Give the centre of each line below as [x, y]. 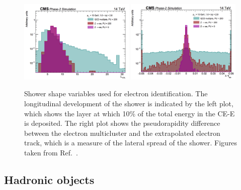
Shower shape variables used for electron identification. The [116, 93]
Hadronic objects [49, 179]
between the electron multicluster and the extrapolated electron [122, 133]
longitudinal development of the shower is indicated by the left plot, [129, 103]
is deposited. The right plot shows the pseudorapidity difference [122, 123]
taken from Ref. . [51, 152]
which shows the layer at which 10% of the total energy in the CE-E [130, 113]
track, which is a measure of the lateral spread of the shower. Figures [131, 143]
